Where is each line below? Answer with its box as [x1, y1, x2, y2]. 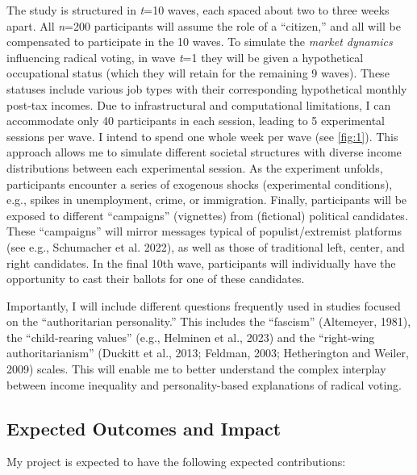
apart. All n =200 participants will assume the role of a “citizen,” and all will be [6, 17, 401, 34]
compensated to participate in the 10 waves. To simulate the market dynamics [6, 33, 393, 50]
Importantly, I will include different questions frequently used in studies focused [6, 297, 401, 314]
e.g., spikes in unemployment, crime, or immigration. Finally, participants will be [6, 191, 407, 208]
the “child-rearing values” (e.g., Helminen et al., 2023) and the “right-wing [6, 328, 375, 345]
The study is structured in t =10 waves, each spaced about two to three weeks [6, 2, 390, 18]
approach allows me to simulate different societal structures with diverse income [6, 144, 402, 160]
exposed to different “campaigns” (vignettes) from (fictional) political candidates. [6, 206, 408, 223]
